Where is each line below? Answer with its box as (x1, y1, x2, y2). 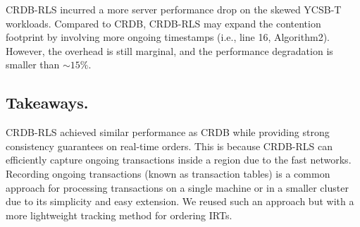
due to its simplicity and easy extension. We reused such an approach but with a (6, 194, 354, 209)
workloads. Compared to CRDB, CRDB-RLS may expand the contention (6, 16, 321, 30)
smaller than (6, 57, 60, 72)
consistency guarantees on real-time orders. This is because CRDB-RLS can (6, 138, 333, 153)
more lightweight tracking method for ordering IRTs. (6, 207, 232, 222)
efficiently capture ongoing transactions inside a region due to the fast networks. (6, 152, 352, 167)
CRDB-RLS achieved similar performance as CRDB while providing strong (6, 125, 330, 140)
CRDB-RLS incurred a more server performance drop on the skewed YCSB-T (6, 2, 342, 16)
